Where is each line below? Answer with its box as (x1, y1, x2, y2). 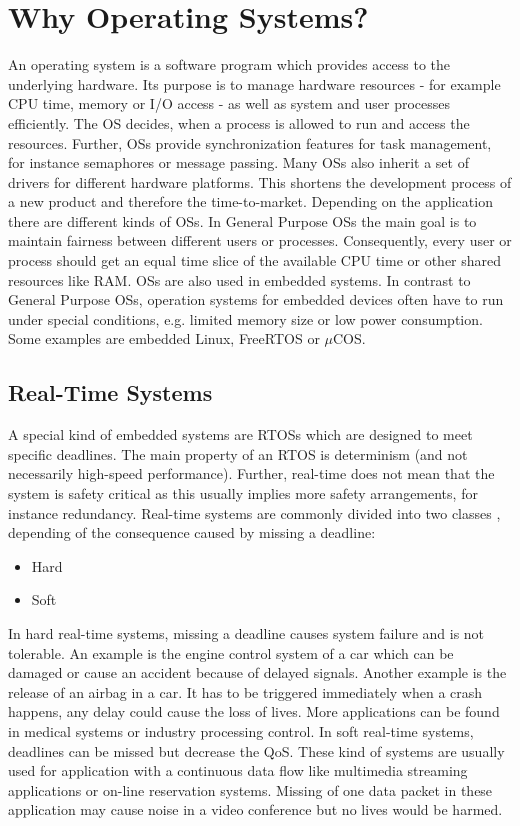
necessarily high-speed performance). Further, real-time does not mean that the (8, 463, 495, 484)
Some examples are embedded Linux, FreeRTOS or (8, 328, 320, 349)
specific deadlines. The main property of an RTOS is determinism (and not (8, 443, 468, 464)
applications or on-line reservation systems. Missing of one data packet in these (8, 779, 493, 800)
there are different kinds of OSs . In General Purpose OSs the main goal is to (8, 210, 477, 231)
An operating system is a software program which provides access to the (8, 54, 451, 75)
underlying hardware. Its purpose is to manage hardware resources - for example (8, 73, 501, 94)
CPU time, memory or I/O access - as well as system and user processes (8, 93, 451, 114)
